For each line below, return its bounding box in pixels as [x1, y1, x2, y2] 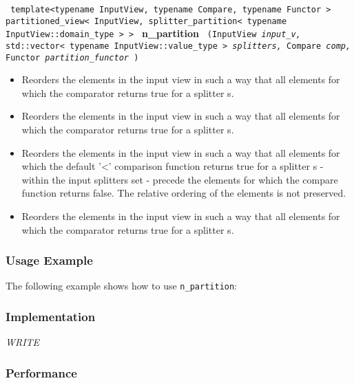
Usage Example [6, 252, 93, 269]
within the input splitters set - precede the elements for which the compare [21, 172, 338, 186]
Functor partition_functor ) [6, 52, 139, 63]
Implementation [6, 308, 96, 325]
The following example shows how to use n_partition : [6, 278, 238, 293]
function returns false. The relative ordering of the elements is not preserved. [21, 186, 346, 200]
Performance [6, 364, 77, 381]
